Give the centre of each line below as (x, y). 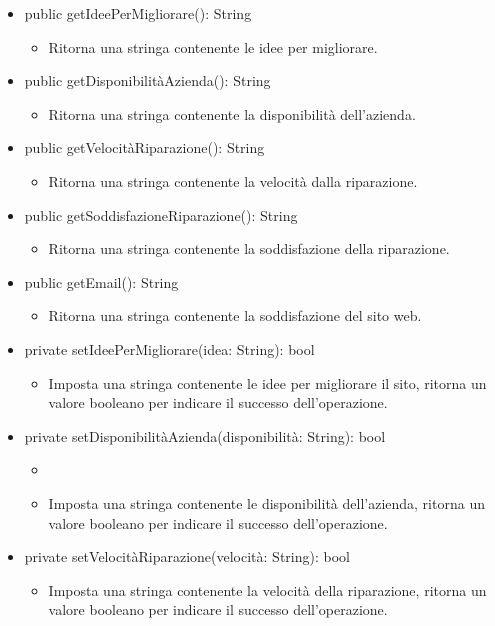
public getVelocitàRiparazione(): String (144, 147)
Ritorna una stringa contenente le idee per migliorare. (213, 46)
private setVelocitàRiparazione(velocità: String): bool (187, 556)
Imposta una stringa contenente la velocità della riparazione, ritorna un (267, 589)
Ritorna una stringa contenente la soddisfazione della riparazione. (249, 248)
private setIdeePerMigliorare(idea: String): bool (169, 348)
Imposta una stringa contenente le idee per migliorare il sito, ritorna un (267, 382)
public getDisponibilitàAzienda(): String (147, 80)
